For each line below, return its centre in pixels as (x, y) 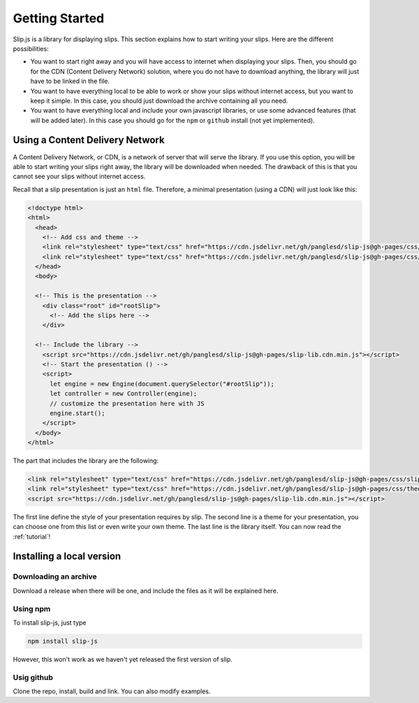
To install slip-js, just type (50, 623)
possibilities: (31, 48)
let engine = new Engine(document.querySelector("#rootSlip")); (162, 384)
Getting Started (59, 18)
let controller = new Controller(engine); (124, 394)
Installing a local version (67, 557)
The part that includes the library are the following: (86, 461)
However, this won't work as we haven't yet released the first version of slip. (123, 659)
